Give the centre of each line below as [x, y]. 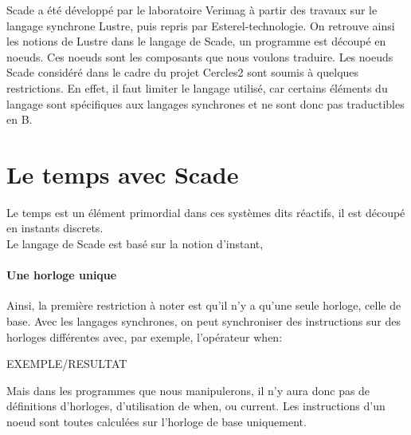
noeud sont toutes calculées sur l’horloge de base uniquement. [157, 422]
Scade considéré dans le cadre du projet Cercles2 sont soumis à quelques [183, 72]
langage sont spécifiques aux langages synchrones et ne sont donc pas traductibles [205, 103]
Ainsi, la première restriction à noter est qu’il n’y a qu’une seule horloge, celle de [204, 305]
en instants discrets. [55, 228]
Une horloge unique [62, 275]
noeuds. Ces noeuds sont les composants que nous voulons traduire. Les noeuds [200, 56]
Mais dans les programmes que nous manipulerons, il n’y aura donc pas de [188, 390]
